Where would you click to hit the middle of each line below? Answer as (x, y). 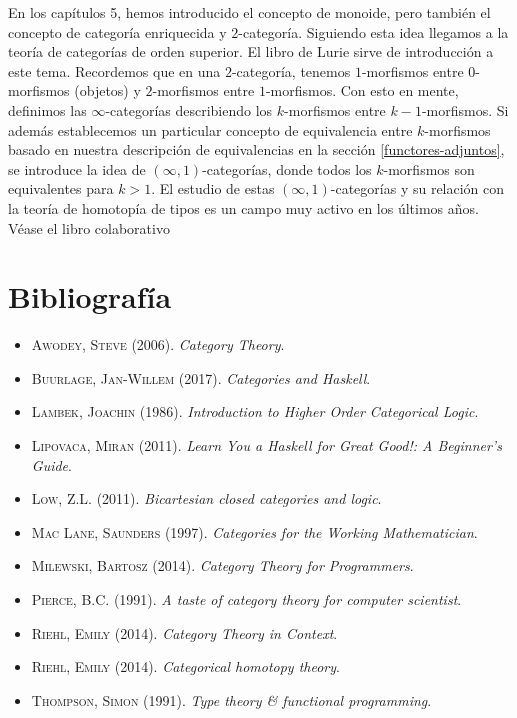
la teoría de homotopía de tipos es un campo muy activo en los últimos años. (243, 207)
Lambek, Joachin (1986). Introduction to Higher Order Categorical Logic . (255, 411)
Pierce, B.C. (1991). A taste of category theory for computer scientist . (246, 599)
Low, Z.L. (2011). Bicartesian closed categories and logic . (206, 498)
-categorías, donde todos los (287, 168)
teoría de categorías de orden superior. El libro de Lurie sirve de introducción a (251, 51)
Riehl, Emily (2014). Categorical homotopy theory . (185, 666)
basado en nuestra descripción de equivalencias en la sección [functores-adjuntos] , (256, 149)
